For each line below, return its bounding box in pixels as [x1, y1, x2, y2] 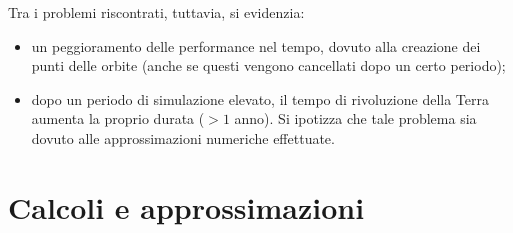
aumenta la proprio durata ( [31, 108, 205, 129]
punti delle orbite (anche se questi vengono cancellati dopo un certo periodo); [31, 55, 506, 76]
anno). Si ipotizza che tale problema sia [234, 108, 477, 129]
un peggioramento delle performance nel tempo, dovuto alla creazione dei [31, 35, 481, 56]
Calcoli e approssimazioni [8, 186, 365, 227]
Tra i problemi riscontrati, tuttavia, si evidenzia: [8, 2, 305, 22]
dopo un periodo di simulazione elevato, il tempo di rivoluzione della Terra [31, 88, 490, 109]
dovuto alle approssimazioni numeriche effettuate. [31, 127, 335, 148]
